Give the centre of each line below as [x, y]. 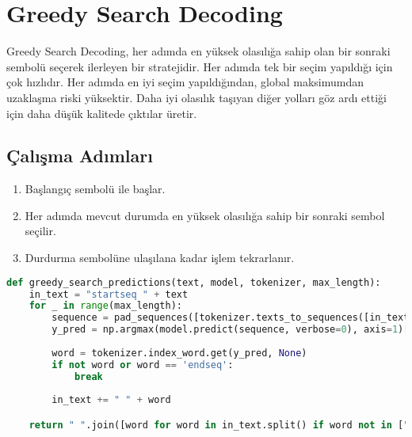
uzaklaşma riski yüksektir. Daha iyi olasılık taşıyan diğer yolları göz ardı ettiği [196, 97]
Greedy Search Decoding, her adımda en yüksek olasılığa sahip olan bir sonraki [198, 51]
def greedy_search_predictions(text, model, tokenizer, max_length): [194, 282]
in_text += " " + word [111, 400]
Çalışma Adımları [80, 156]
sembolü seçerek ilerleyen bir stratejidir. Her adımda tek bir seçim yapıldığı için [200, 66]
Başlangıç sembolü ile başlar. [95, 189]
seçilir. [40, 231]
